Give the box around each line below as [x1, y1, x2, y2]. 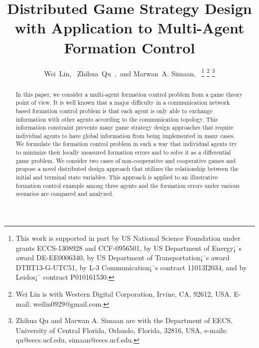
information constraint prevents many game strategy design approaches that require [15, 123, 234, 132]
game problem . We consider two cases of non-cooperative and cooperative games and [15, 156, 236, 165]
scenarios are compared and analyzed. [15, 189, 114, 198]
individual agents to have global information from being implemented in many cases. [15, 131, 235, 140]
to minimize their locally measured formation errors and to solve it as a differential [15, 148, 231, 157]
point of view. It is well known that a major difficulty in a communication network [15, 98, 230, 107]
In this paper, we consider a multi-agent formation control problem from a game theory [15, 90, 243, 98]
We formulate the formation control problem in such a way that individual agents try [15, 140, 237, 148]
